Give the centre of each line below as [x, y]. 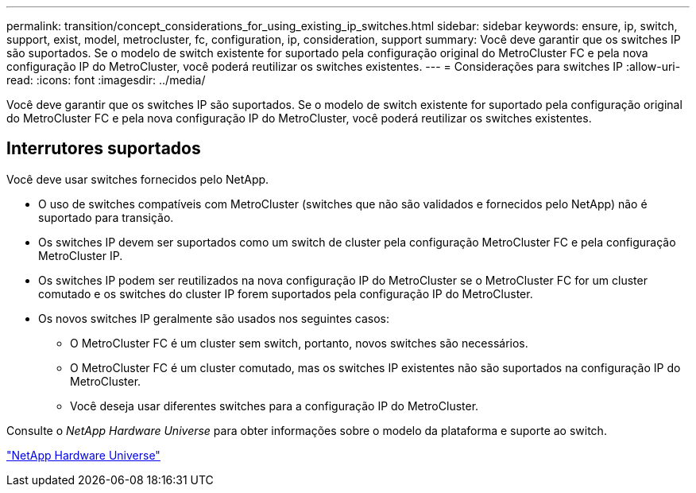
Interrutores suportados [104, 149]
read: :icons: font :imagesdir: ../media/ [106, 80]
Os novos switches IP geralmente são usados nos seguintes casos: [214, 318]
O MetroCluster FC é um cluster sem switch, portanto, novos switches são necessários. [299, 343]
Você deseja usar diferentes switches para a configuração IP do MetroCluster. [275, 406]
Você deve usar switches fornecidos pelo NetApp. [138, 179]
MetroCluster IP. [81, 255]
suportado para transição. [106, 217]
